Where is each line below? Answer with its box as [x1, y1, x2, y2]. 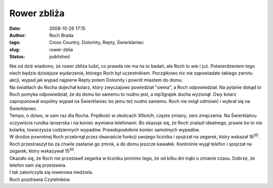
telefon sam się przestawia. [9, 162, 67, 168]
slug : [9, 46, 20, 53]
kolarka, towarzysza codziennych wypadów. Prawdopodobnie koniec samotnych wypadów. [9, 127, 200, 133]
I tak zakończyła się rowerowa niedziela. [9, 169, 94, 175]
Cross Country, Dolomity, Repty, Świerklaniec [49, 40, 144, 46]
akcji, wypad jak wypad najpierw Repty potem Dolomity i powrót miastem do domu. [9, 77, 183, 83]
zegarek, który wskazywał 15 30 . [9, 147, 76, 154]
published [49, 54, 70, 60]
